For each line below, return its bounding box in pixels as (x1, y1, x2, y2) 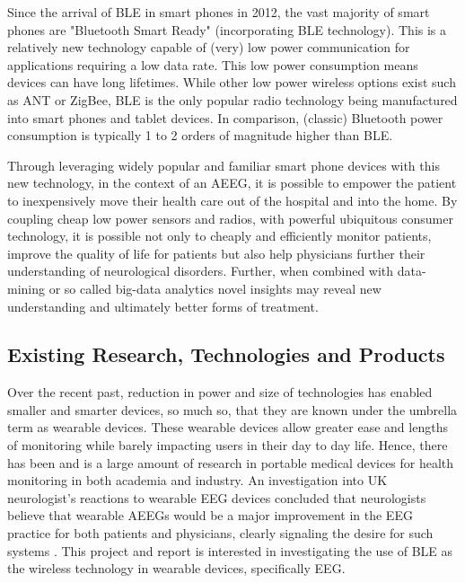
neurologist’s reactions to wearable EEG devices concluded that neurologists (7, 488, 426, 507)
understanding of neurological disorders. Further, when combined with (7, 261, 394, 280)
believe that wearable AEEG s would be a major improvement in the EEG (7, 506, 413, 525)
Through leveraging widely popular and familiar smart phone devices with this (7, 155, 440, 174)
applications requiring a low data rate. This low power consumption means (7, 55, 418, 74)
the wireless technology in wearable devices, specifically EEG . (7, 559, 346, 578)
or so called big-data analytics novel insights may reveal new (48, 278, 382, 297)
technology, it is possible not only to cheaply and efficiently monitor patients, (7, 226, 432, 245)
